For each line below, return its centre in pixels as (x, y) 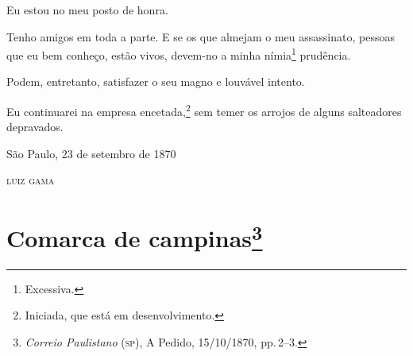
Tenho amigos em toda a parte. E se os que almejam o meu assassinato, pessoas (201, 36)
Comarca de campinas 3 (135, 236)
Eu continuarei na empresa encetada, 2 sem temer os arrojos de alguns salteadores (204, 110)
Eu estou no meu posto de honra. (87, 10)
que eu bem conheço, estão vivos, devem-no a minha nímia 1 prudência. (179, 54)
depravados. (35, 127)
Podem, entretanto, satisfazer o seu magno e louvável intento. (156, 81)
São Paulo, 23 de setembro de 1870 (91, 153)
